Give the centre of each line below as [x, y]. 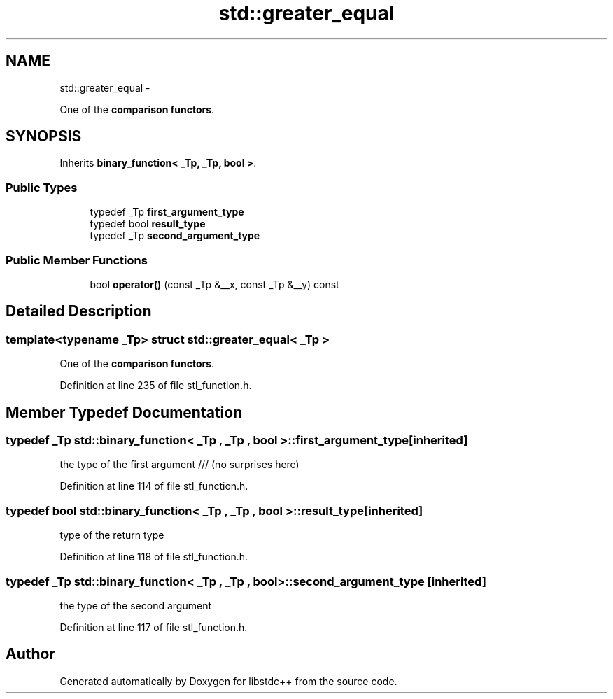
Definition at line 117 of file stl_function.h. [154, 627]
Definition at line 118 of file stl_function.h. [154, 557]
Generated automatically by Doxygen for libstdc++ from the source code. [228, 681]
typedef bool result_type [148, 224]
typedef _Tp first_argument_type [167, 212]
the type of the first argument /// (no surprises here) [179, 465]
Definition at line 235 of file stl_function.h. [156, 386]
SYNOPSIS [44, 136]
